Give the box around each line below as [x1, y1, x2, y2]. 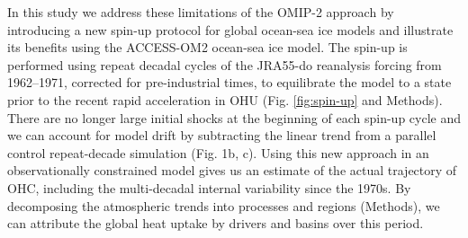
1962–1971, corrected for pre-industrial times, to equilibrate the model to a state [7, 73, 452, 92]
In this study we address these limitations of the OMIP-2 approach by [7, 3, 394, 21]
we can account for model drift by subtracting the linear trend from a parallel [7, 126, 436, 145]
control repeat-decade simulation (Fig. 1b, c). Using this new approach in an [7, 143, 429, 162]
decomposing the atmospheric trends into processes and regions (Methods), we [7, 196, 440, 215]
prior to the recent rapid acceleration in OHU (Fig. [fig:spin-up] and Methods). [7, 90, 443, 109]
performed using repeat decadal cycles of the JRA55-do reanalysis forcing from [7, 55, 442, 74]
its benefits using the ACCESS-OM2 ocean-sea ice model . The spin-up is [7, 38, 408, 57]
